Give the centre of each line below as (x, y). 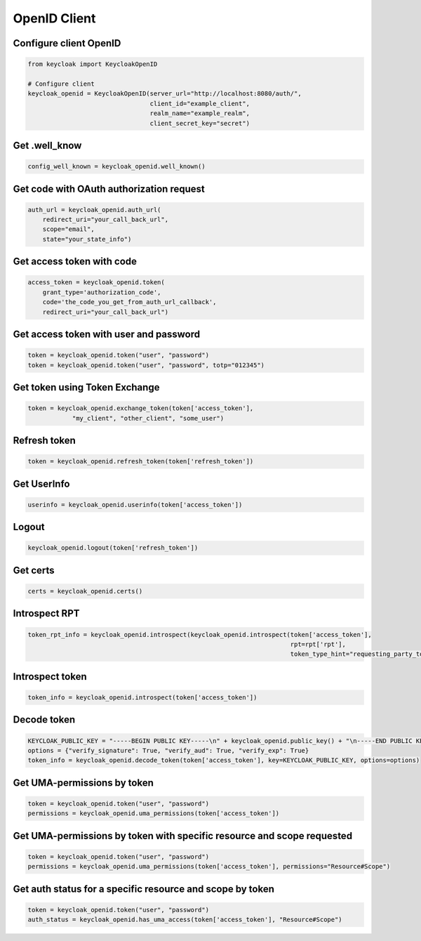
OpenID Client (54, 18)
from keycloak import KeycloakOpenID (93, 64)
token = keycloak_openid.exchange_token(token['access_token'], (141, 408)
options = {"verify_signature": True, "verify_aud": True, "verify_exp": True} (168, 750)
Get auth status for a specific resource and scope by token (144, 889)
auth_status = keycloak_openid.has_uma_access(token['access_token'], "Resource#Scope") (185, 920)
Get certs (34, 570)
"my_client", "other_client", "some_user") (148, 418)
